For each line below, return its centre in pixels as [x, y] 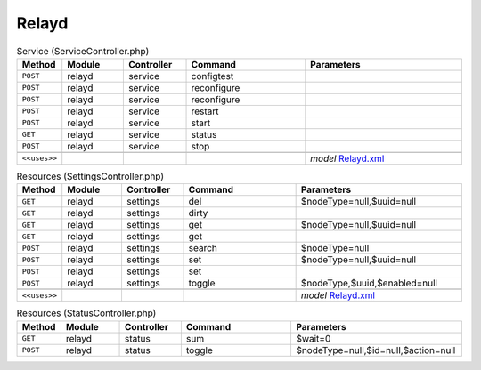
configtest [212, 76]
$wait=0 [313, 338]
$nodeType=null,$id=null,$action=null [375, 350]
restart [205, 111]
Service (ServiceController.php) [83, 51]
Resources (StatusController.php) [86, 313]
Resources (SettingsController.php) [90, 176]
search [203, 248]
